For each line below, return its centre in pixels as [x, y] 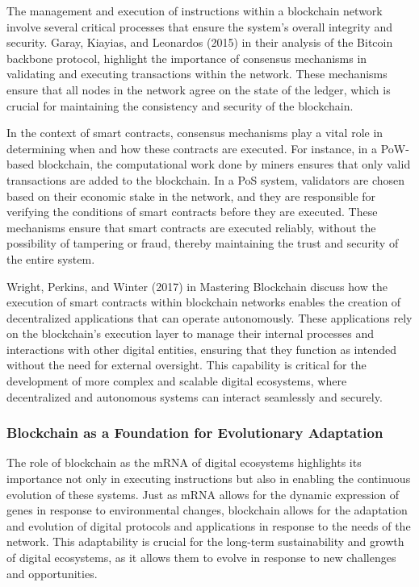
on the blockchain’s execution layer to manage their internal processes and [191, 333]
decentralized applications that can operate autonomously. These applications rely [209, 317]
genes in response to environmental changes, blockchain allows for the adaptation [207, 510]
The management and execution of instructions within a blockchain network [195, 10]
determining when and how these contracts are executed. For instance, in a [192, 148]
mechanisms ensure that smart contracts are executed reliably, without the [191, 227]
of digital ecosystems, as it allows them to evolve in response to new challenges [201, 558]
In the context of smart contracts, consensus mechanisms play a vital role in [195, 133]
